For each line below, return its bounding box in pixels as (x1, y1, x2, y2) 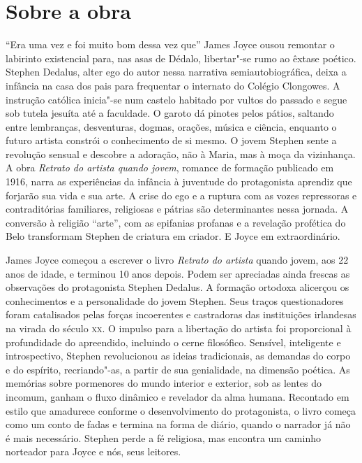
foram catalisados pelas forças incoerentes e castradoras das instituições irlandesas (6, 307, 356, 322)
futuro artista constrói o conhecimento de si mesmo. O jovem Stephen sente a (6, 133, 337, 148)
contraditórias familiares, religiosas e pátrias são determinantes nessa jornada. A (6, 201, 349, 216)
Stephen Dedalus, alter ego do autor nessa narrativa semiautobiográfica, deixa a (6, 64, 347, 79)
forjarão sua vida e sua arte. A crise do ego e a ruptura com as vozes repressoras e (6, 187, 357, 202)
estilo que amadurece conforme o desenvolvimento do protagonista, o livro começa (6, 403, 356, 418)
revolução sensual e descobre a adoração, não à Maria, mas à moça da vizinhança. (6, 146, 356, 161)
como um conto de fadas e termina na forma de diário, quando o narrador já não (6, 417, 351, 432)
